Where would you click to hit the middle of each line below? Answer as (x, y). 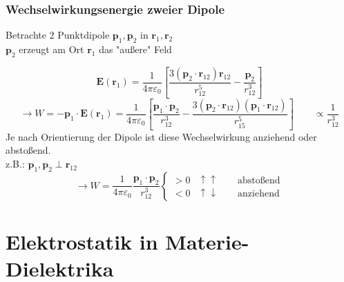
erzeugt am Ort (51, 49)
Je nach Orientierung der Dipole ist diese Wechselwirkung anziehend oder (161, 136)
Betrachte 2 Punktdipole (58, 35)
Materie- (207, 241)
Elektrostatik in (82, 241)
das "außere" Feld (135, 49)
